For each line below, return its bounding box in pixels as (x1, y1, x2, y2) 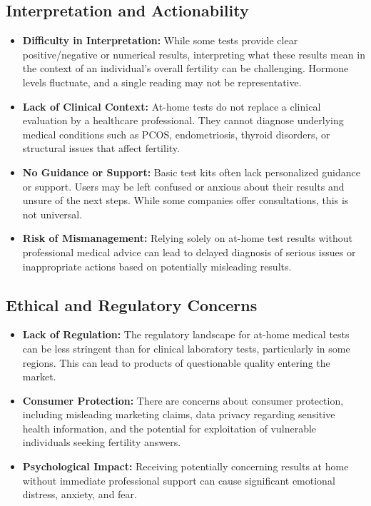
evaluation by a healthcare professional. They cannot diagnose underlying (22, 113, 344, 128)
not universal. (22, 206, 83, 221)
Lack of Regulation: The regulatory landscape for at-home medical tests (22, 327, 350, 342)
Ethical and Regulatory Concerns (6, 293, 258, 315)
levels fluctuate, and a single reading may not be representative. (22, 74, 302, 89)
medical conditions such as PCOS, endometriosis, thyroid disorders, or (22, 126, 330, 141)
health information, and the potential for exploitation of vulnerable (22, 420, 317, 435)
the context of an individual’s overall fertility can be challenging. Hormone (22, 61, 349, 76)
